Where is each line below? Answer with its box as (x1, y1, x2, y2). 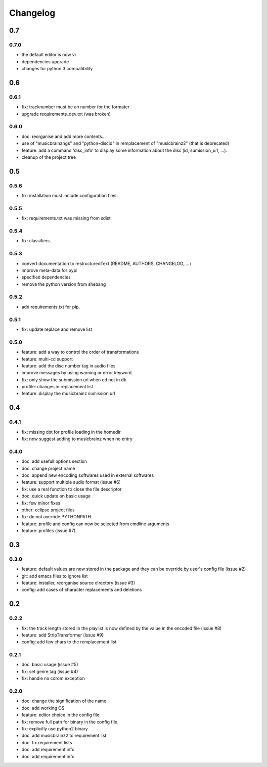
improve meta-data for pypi (21, 267, 78, 273)
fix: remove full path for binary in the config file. (21, 719, 119, 724)
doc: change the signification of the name (21, 698, 107, 704)
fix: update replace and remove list (21, 326, 92, 332)
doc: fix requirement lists (21, 739, 72, 745)
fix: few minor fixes (21, 500, 61, 506)
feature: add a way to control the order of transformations (21, 349, 139, 355)
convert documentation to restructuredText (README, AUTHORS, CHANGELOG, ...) (21, 260, 191, 267)
